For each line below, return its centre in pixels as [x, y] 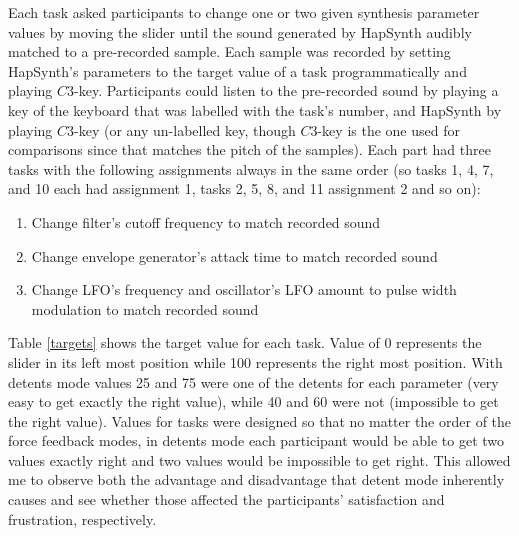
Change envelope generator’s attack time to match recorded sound [234, 255]
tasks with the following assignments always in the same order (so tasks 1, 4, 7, [251, 168]
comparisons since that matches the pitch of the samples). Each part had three [249, 149]
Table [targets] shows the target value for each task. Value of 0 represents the [245, 342]
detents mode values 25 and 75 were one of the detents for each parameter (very [253, 381]
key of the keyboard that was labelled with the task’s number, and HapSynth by [255, 109]
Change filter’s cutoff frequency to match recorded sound [206, 221]
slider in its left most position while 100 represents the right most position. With [255, 361]
